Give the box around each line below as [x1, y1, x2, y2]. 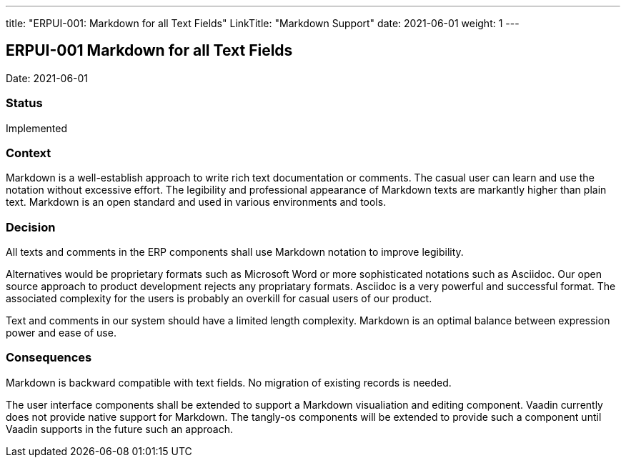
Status [6, 96, 43, 111]
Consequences [6, 350, 92, 365]
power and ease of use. [6, 327, 116, 339]
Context [6, 145, 51, 160]
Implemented [6, 121, 68, 134]
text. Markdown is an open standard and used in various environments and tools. [6, 196, 387, 209]
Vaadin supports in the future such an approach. [6, 422, 234, 435]
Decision [6, 219, 56, 234]
